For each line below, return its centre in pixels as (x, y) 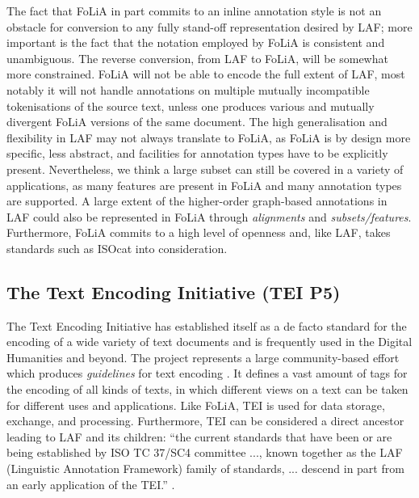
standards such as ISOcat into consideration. (117, 248)
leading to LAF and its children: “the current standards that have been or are (199, 436)
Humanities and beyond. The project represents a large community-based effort (203, 357)
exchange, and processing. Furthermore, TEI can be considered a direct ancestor (205, 421)
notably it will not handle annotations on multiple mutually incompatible (188, 89)
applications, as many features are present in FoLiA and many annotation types (204, 185)
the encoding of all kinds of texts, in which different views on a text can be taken (207, 389)
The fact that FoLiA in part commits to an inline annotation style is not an (194, 11)
